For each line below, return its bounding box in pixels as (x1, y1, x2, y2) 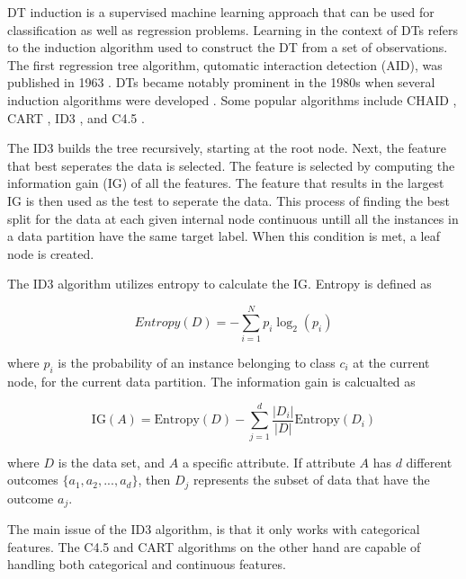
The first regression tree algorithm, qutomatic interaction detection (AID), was (7, 55, 443, 74)
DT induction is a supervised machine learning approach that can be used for (7, 3, 435, 21)
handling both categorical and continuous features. (7, 555, 286, 574)
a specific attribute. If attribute (182, 452, 355, 471)
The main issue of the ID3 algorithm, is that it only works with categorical (7, 520, 420, 539)
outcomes (7, 470, 58, 489)
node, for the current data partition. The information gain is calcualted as (7, 371, 416, 390)
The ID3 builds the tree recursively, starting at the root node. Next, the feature (7, 138, 446, 157)
